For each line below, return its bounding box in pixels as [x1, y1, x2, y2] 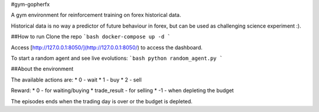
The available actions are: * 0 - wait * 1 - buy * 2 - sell [11, 76, 142, 83]
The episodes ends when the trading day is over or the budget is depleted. [11, 97, 193, 105]
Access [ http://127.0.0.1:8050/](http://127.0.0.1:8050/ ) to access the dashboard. [11, 44, 203, 51]
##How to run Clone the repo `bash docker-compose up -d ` [11, 33, 171, 40]
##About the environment [11, 65, 74, 73]
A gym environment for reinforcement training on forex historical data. [11, 12, 181, 19]
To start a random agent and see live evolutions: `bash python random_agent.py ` [11, 55, 223, 62]
